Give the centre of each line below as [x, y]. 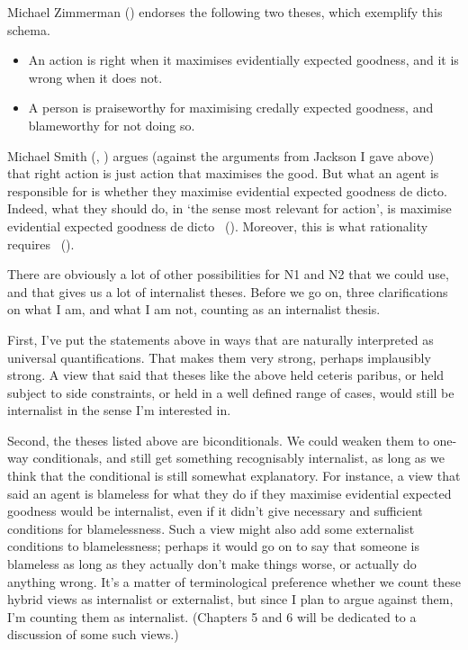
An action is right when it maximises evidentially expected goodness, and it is [243, 60]
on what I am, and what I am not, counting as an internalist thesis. [194, 309]
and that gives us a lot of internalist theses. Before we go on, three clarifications [228, 291]
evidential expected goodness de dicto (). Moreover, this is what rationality [218, 226]
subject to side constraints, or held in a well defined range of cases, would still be [231, 392]
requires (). [41, 244]
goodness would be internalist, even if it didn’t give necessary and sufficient [215, 511]
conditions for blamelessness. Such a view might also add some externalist [211, 528]
